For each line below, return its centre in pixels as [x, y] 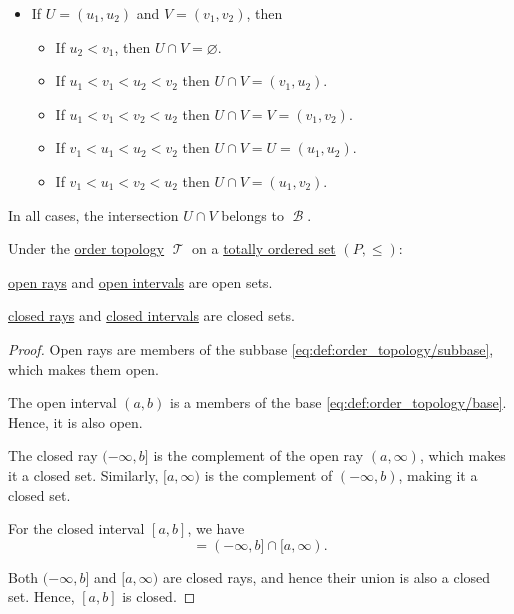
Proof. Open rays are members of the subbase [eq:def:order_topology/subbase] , [251, 348]
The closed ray [53, 455]
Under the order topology [86, 248]
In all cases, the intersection [93, 214]
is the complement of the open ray [258, 455]
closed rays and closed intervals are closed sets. [151, 315]
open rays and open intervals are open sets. [140, 281]
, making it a [438, 474]
